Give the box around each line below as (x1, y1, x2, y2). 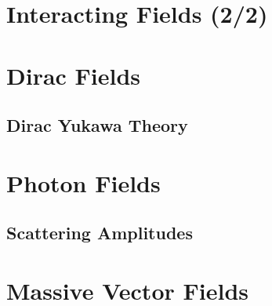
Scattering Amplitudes (6, 220, 193, 245)
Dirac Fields (6, 59, 141, 91)
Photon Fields (6, 166, 161, 199)
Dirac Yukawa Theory (6, 113, 188, 137)
